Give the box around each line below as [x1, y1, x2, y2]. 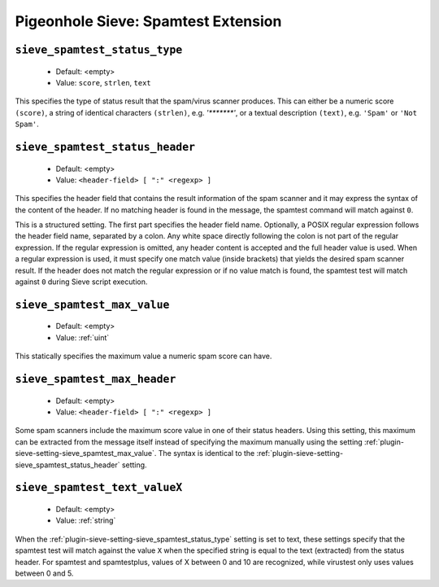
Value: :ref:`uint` [55, 332, 110, 342]
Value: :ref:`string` [55, 515, 116, 525]
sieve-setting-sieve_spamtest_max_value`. [15, 449, 157, 458]
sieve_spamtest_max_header [15, 373, 176, 386]
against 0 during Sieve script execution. [15, 277, 148, 287]
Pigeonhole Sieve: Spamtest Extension [15, 12, 282, 30]
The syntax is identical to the [158, 449, 255, 458]
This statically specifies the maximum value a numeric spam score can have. [15, 351, 272, 361]
